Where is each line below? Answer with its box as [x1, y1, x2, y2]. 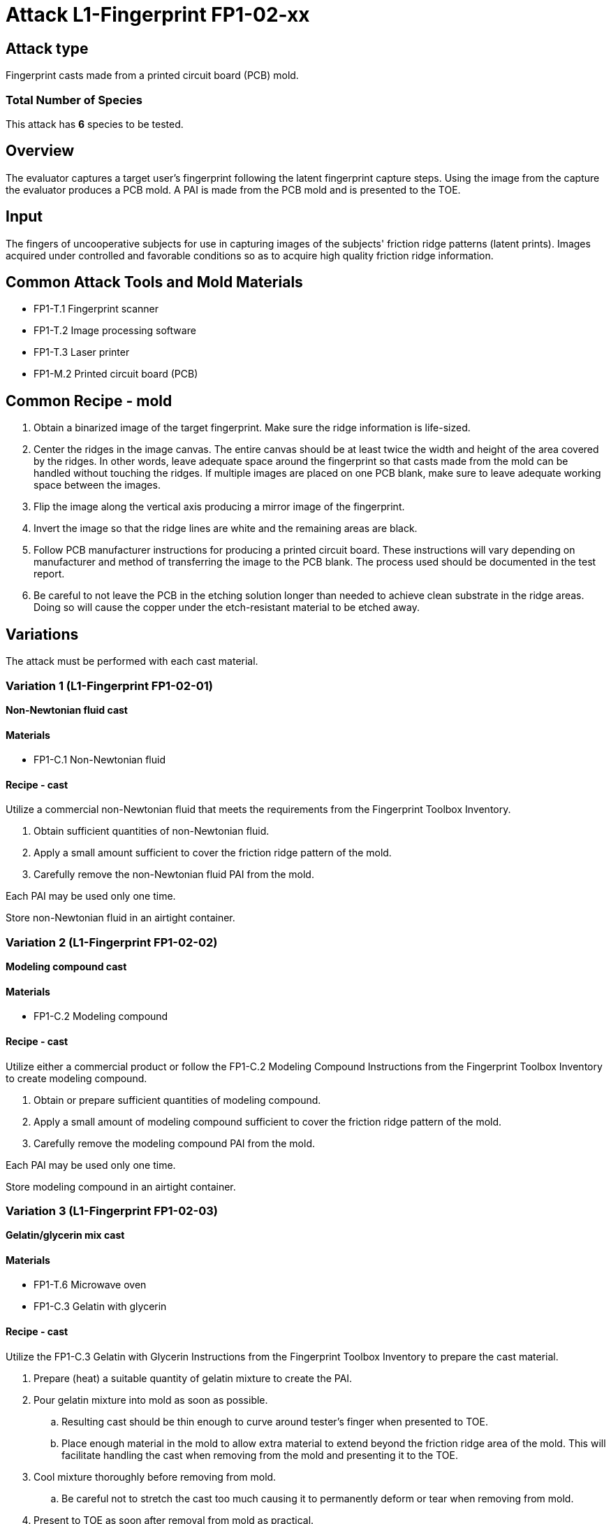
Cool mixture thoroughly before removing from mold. [34, 1470, 277, 1483]
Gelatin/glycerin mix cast [6, 1229, 125, 1242]
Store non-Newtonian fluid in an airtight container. [6, 912, 235, 924]
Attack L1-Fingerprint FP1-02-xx [6, 3, 310, 27]
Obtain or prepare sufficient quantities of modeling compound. [34, 1093, 321, 1106]
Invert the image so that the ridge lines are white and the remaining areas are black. [34, 522, 418, 535]
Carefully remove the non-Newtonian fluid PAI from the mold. [34, 868, 314, 881]
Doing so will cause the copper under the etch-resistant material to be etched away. [34, 601, 420, 614]
